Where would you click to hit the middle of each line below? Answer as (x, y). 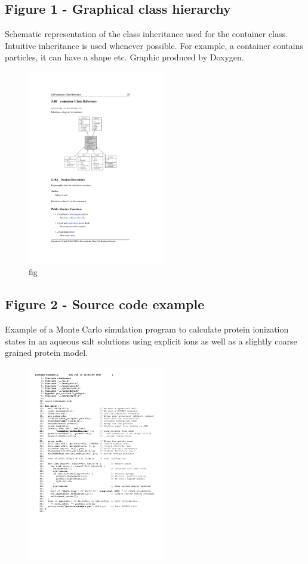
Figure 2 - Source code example (105, 304)
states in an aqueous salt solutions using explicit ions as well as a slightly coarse (151, 341)
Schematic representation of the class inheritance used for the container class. (146, 34)
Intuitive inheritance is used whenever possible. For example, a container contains (154, 45)
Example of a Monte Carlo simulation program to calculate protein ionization (147, 329)
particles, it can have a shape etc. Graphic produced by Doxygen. (124, 57)
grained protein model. (46, 353)
